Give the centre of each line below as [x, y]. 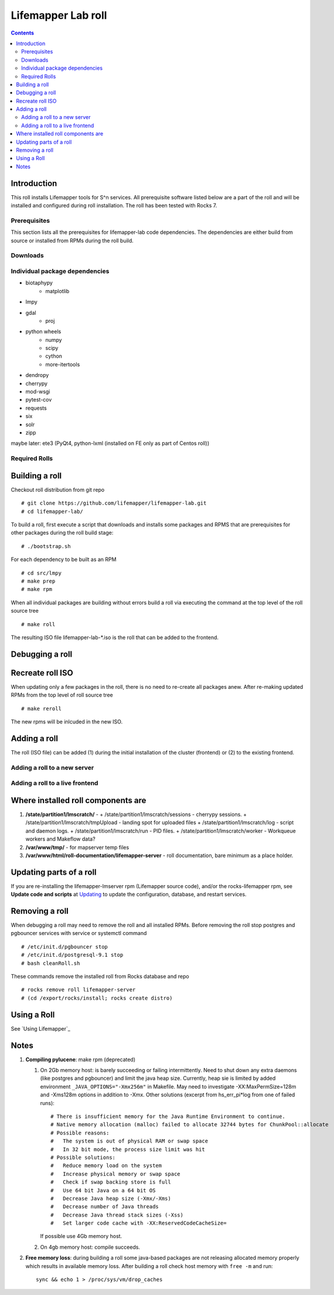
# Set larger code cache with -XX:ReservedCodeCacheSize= [139, 1223]
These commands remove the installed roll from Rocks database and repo [100, 977]
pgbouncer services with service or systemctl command [79, 933]
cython [54, 356]
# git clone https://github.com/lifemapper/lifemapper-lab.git [114, 503]
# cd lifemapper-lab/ [52, 511]
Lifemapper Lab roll [59, 15]
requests [36, 408]
